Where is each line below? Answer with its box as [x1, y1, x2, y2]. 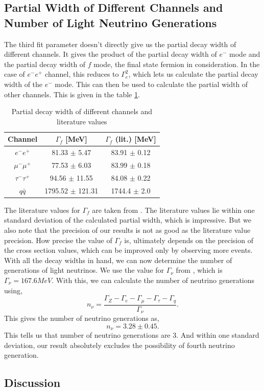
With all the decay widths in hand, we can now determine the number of [4, 254, 232, 265]
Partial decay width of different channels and [11, 106, 153, 117]
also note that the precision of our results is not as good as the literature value [4, 225, 251, 235]
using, [4, 285, 22, 295]
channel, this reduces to [45, 69, 119, 79]
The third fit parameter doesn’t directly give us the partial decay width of [4, 38, 236, 49]
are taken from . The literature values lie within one [92, 204, 255, 215]
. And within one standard [176, 330, 259, 340]
